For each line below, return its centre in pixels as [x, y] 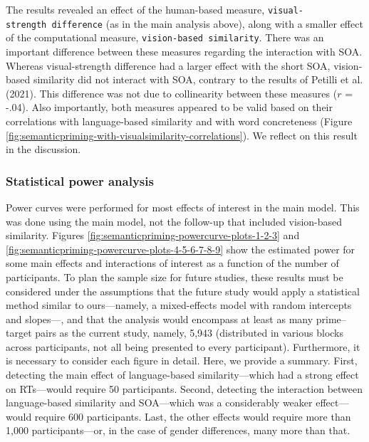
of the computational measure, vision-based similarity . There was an [165, 37]
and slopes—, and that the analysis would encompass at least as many [160, 319]
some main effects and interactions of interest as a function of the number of [172, 263]
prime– [331, 319]
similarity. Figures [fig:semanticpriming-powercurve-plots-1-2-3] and [153, 235]
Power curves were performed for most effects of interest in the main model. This [183, 207]
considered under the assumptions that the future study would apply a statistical [183, 291]
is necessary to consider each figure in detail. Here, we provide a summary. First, [182, 361]
